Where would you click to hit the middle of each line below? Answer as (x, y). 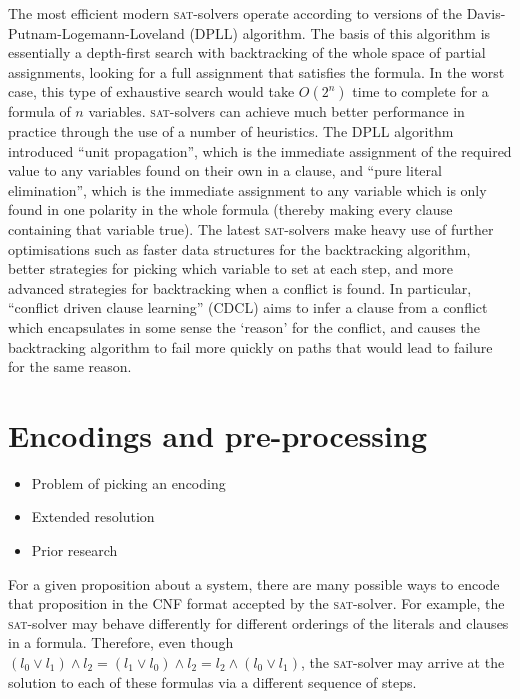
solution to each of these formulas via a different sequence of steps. (212, 681)
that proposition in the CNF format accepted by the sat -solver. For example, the (256, 603)
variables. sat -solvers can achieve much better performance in (276, 111)
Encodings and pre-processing (217, 434)
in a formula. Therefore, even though (121, 642)
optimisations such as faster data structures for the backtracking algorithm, (239, 248)
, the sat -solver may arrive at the (402, 661)
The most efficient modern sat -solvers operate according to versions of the (235, 13)
